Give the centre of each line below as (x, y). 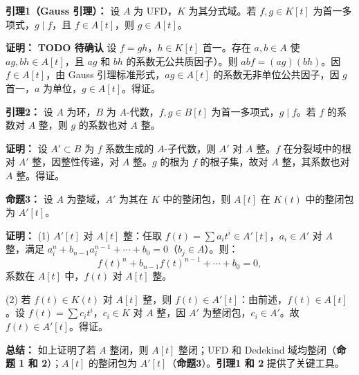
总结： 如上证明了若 (51, 349)
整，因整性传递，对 (76, 162)
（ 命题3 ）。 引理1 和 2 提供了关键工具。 (256, 363)
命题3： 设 (29, 198)
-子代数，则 (190, 148)
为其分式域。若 (222, 10)
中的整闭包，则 (197, 198)
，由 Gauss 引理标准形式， (105, 74)
